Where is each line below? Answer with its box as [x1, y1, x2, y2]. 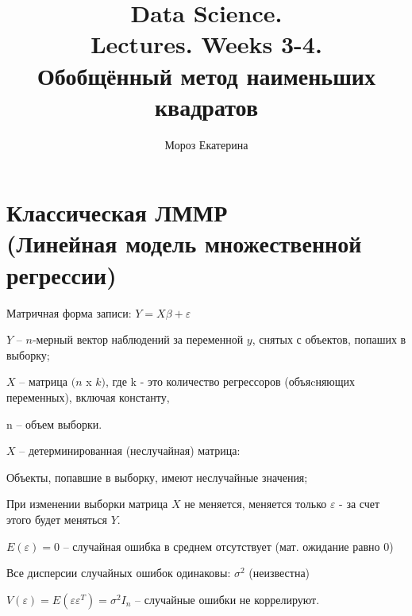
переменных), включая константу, [6, 388, 170, 405]
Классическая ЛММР [6, 196, 228, 229]
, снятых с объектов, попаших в [252, 331, 406, 348]
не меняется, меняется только [184, 495, 327, 512]
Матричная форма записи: [6, 304, 132, 321]
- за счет [339, 495, 380, 512]
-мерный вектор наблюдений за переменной [32, 331, 244, 348]
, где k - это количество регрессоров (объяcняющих [106, 373, 356, 390]
